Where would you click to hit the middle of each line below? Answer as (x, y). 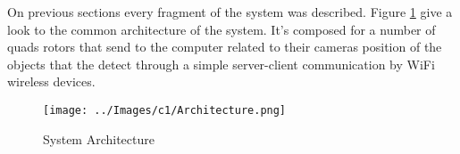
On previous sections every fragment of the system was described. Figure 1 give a (230, 12)
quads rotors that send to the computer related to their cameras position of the (225, 47)
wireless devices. (51, 81)
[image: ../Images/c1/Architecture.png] (165, 110)
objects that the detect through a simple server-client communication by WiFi (221, 64)
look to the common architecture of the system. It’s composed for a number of (222, 29)
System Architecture (99, 138)
